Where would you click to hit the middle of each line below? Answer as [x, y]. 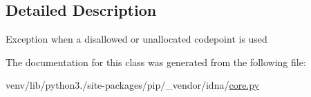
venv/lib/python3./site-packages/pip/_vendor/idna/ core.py [133, 85]
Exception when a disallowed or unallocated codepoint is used [136, 39]
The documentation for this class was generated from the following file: [156, 62]
